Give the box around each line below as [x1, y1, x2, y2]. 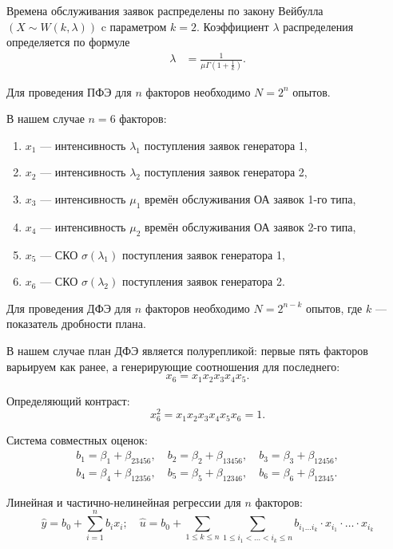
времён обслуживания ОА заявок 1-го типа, [144, 191, 356, 207]
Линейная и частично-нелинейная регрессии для [6, 493, 241, 510]
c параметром [101, 18, 167, 34]
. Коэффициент [196, 18, 269, 34]
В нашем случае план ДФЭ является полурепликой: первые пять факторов [6, 342, 368, 358]
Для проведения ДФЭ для [6, 299, 132, 316]
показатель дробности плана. [6, 315, 146, 332]
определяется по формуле [6, 34, 130, 50]
